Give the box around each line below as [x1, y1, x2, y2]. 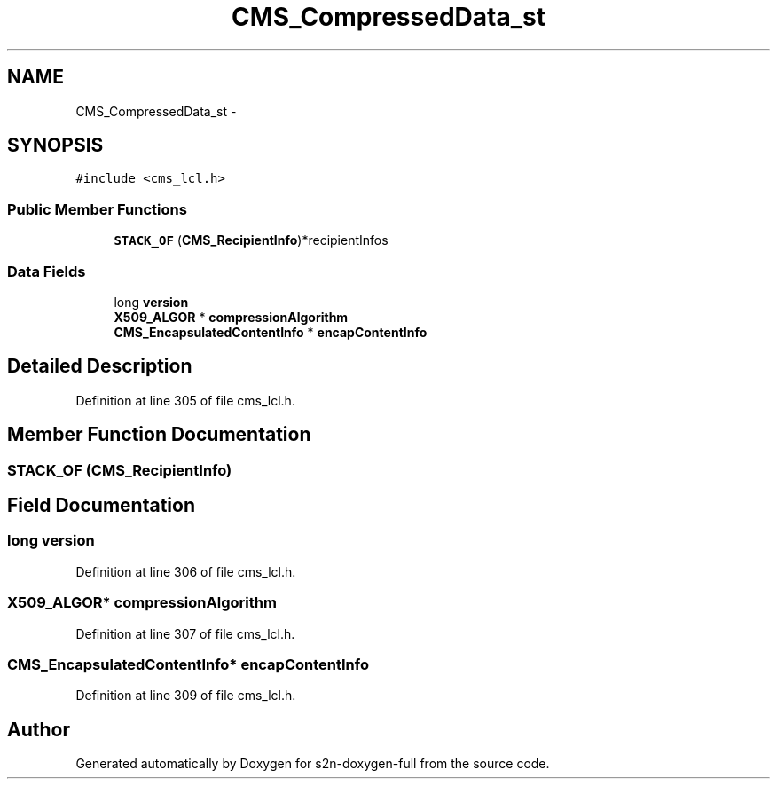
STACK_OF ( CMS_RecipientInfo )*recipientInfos [114, 232, 388, 248]
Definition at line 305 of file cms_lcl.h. [75, 392, 295, 408]
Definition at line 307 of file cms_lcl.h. [75, 625, 295, 641]
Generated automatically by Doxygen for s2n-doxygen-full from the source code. [75, 756, 550, 772]
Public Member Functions [7, 200, 187, 218]
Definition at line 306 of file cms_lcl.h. [75, 563, 296, 579]
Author [7, 718, 70, 741]
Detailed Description [7, 355, 192, 378]
